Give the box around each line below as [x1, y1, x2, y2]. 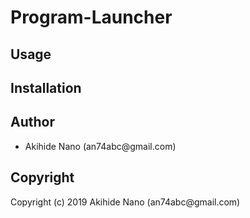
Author [10, 114, 55, 131]
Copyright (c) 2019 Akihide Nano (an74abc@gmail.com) [10, 196, 241, 208]
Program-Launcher [10, 6, 173, 29]
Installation [10, 79, 82, 96]
